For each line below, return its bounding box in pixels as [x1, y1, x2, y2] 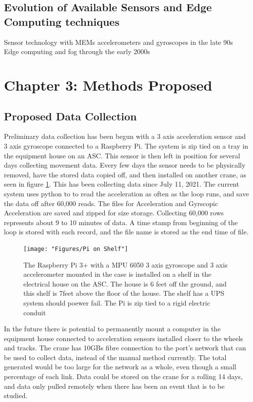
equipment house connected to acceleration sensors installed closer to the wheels [4, 333, 243, 343]
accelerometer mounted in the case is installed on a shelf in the [23, 269, 212, 279]
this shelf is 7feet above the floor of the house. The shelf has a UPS [23, 288, 225, 298]
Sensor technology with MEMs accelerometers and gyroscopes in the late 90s [4, 37, 233, 47]
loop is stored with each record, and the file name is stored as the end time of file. [4, 227, 249, 237]
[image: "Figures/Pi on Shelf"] [23, 245, 128, 252]
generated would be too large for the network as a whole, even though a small [4, 362, 236, 372]
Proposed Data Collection [4, 108, 137, 123]
